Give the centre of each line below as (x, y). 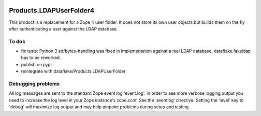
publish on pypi (36, 64)
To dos (17, 41)
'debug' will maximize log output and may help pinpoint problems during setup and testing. (99, 107)
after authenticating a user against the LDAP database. (63, 29)
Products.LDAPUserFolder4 (52, 10)
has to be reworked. (41, 58)
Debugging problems (34, 84)
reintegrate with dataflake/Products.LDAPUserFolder (73, 71)
